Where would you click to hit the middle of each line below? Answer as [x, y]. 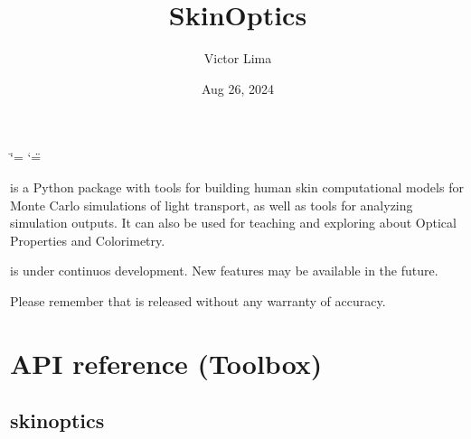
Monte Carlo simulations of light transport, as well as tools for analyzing [212, 205]
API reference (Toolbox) [166, 363]
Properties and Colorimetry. [88, 240]
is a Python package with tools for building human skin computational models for [237, 187]
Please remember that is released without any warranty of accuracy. [198, 300]
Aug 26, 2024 [238, 88]
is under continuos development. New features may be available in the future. [224, 271]
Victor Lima [238, 58]
